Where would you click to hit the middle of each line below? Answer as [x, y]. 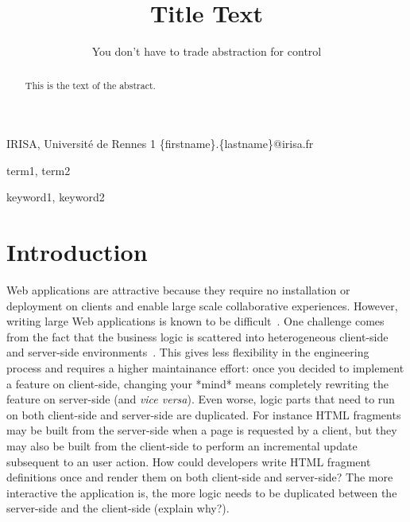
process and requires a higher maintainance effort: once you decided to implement [205, 368]
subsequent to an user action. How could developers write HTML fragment [189, 461]
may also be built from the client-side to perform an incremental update [182, 446]
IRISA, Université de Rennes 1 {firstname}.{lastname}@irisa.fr [160, 144]
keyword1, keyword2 [56, 197]
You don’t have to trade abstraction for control [207, 51]
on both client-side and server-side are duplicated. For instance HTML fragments [204, 414]
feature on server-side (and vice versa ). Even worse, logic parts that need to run [201, 399]
